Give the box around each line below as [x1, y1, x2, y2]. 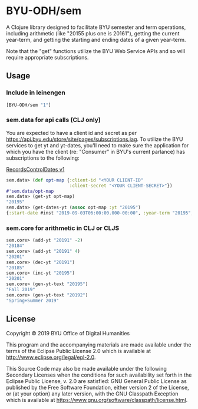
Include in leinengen [6, 88, 66, 97]
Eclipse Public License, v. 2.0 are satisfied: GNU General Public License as [6, 377, 187, 384]
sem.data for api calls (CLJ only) [6, 116, 101, 124]
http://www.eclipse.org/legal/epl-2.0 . [6, 354, 96, 361]
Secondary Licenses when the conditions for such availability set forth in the [6, 371, 192, 378]
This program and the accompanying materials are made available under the [6, 341, 192, 348]
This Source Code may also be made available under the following [6, 365, 167, 372]
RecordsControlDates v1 [6, 166, 65, 173]
